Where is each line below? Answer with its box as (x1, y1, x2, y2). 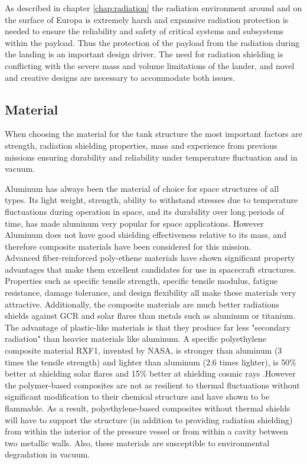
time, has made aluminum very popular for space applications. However (5, 217, 264, 229)
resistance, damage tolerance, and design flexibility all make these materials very (5, 286, 296, 299)
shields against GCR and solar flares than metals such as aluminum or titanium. (5, 309, 296, 322)
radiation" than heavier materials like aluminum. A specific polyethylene (5, 332, 266, 345)
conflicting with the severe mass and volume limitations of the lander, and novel (5, 59, 295, 71)
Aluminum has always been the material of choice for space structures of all (5, 182, 279, 194)
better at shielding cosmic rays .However (149, 367, 296, 380)
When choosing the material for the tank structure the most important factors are (5, 128, 302, 140)
